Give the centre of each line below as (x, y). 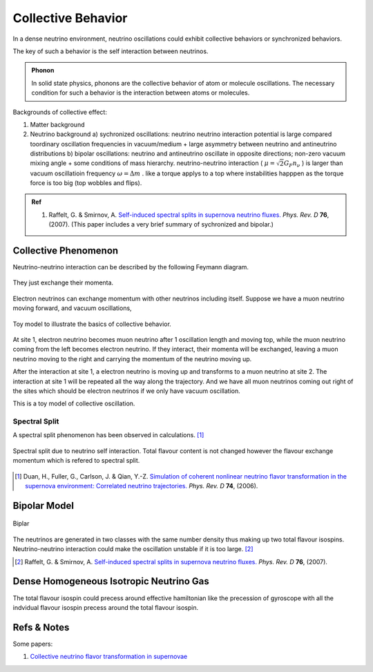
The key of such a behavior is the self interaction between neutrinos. (111, 51)
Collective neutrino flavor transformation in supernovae (109, 657)
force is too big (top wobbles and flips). (86, 182)
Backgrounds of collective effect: (60, 112)
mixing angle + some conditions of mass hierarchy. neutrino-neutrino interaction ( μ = (153, 163)
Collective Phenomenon (66, 250)
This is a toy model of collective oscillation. (74, 403)
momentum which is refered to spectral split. (76, 461)
